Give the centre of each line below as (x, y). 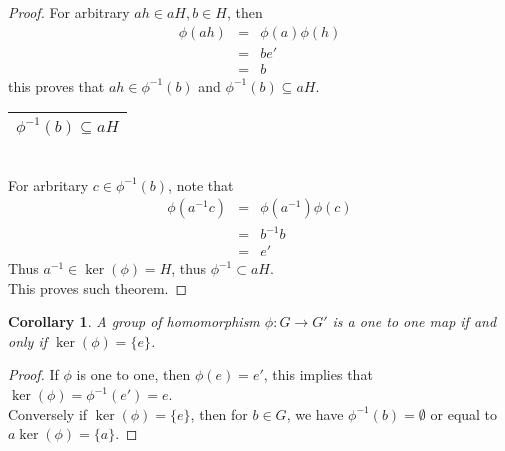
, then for (219, 413)
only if (28, 340)
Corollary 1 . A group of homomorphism (134, 321)
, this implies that (318, 374)
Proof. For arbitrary (69, 12)
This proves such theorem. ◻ (98, 287)
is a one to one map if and (414, 321)
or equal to (464, 413)
